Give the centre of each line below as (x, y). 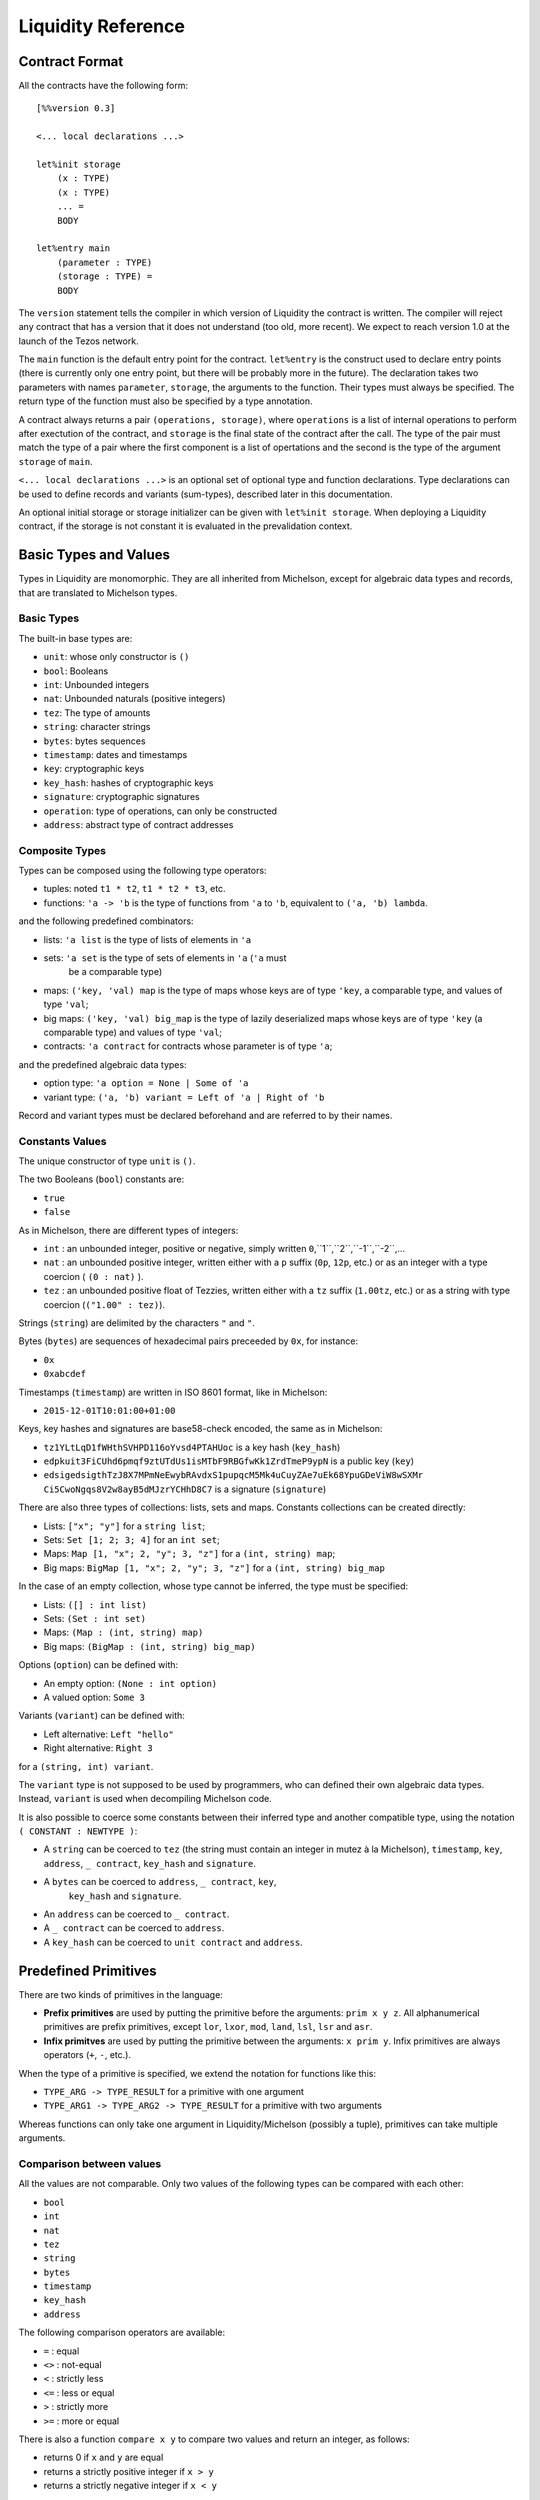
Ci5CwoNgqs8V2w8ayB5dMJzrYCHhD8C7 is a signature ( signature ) (185, 1489)
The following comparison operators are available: (121, 2332)
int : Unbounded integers (96, 684)
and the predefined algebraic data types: (102, 1064)
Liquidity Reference (101, 26)
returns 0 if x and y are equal (103, 2457)
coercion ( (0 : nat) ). (93, 1276)
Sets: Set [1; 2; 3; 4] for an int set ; (131, 1540)
